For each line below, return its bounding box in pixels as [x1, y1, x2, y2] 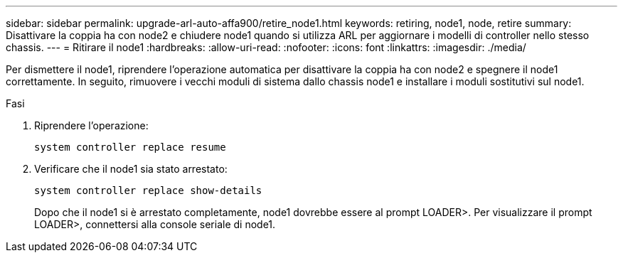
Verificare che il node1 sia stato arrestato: [34, 163, 228, 175]
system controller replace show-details [34, 185, 262, 196]
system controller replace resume [34, 141, 226, 153]
